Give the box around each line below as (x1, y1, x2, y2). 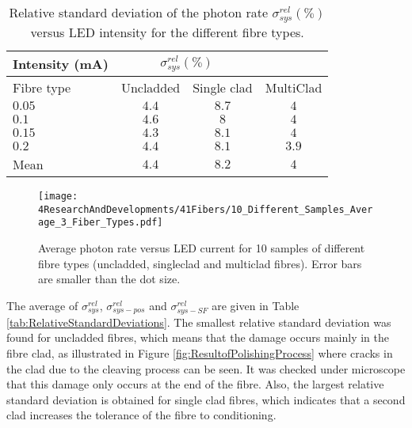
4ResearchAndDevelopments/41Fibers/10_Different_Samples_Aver (38, 203, 373, 215)
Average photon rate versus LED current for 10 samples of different (38, 239, 365, 256)
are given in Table (212, 297, 299, 313)
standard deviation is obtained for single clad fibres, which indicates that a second (6, 391, 406, 407)
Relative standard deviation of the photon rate (9, 3, 269, 21)
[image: (38, 190, 78, 202)
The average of (6, 297, 78, 313)
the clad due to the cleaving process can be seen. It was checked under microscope (6, 360, 406, 377)
